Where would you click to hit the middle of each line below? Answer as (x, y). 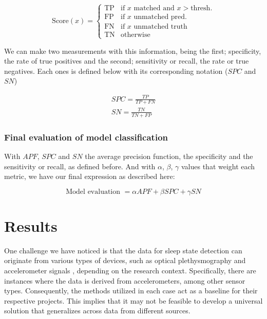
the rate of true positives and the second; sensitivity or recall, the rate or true (127, 61)
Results (31, 225)
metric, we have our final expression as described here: (90, 176)
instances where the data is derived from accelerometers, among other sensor (125, 280)
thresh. (202, 8)
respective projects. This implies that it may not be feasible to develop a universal (133, 300)
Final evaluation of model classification (86, 137)
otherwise (135, 35)
